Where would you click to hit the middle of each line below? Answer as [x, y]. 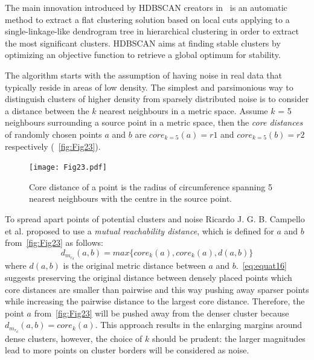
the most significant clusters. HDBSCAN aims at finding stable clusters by [143, 43]
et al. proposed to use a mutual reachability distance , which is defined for [139, 230]
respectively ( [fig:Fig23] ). [53, 146]
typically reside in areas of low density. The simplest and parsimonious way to [149, 87]
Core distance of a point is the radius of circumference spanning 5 [151, 186]
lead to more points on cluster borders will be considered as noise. [127, 350]
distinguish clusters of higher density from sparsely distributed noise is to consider [157, 99]
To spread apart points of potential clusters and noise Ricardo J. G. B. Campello [155, 218]
